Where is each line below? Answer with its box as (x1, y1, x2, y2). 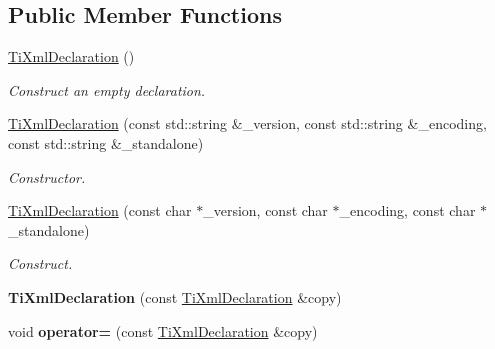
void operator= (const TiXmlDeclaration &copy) (8, 320, 318, 341)
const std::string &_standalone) (8, 132, 204, 153)
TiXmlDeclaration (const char (8, 200, 192, 221)
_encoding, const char (339, 200, 476, 221)
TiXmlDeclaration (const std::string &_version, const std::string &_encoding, (8, 113, 487, 134)
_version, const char (203, 200, 328, 221)
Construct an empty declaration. (8, 79, 206, 100)
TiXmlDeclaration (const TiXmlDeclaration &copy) (8, 286, 342, 307)
